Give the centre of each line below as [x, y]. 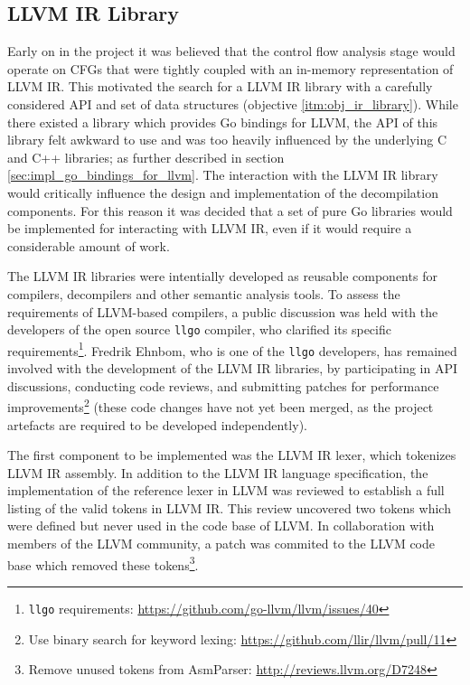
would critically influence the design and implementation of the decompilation [223, 192]
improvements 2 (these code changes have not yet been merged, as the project [221, 405]
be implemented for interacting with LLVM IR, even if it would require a [210, 228]
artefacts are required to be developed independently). [157, 424]
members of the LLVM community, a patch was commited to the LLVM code [221, 544]
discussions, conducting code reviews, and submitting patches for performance [223, 385]
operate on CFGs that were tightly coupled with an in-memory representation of [230, 68]
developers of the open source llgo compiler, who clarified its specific [199, 329]
